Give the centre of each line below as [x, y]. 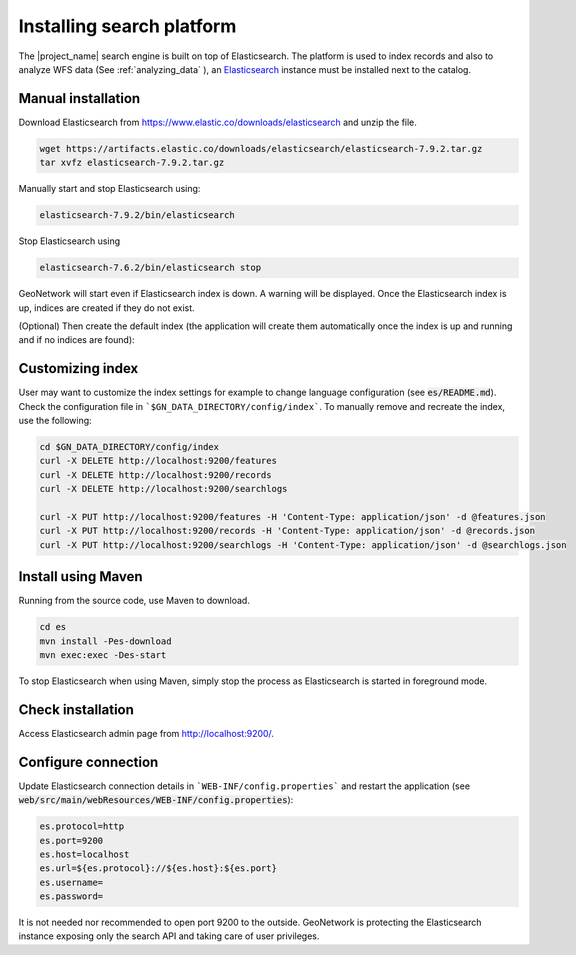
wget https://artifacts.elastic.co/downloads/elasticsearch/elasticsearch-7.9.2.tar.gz [261, 148]
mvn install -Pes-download [105, 641]
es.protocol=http [82, 826]
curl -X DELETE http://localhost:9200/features [158, 461]
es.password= [71, 896]
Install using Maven [81, 576]
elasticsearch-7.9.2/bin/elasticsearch [137, 215]
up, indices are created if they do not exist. [106, 307]
